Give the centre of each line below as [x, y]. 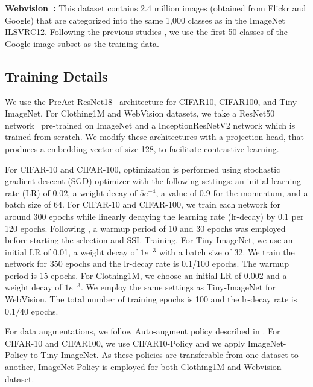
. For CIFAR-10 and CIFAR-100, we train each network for [171, 204]
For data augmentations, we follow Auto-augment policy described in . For [143, 331]
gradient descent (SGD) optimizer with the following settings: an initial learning [153, 181]
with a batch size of [195, 251]
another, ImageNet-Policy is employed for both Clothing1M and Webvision [143, 367]
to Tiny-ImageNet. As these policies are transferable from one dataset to [164, 355]
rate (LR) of [27, 192]
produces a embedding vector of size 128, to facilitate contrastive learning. [142, 148]
